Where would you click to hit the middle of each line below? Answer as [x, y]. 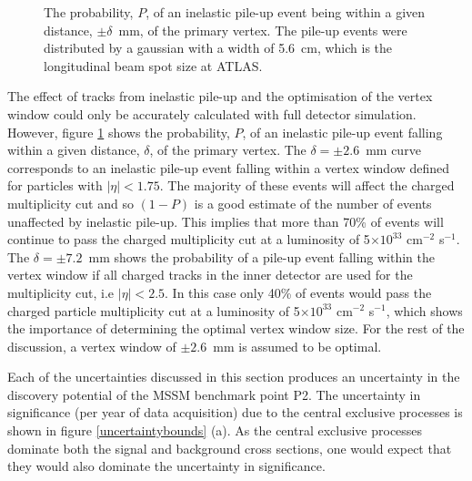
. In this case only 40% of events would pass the [298, 292]
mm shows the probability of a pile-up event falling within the [262, 256]
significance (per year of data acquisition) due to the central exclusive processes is [235, 412]
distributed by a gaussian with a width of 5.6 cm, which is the [218, 48]
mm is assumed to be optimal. [297, 346]
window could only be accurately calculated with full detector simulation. [212, 113]
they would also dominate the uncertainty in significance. [166, 466]
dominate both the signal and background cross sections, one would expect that [230, 448]
